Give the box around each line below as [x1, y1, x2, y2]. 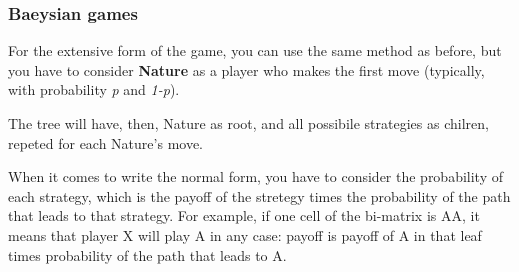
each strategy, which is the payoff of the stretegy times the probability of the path [8, 185, 511, 206]
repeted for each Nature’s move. [8, 132, 204, 153]
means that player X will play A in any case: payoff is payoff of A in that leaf [8, 224, 482, 245]
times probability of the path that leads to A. [8, 244, 287, 265]
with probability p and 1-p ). [8, 79, 180, 100]
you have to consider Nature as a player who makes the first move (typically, [8, 59, 485, 80]
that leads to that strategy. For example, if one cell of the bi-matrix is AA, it [8, 205, 480, 226]
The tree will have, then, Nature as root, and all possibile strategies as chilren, [8, 113, 489, 133]
